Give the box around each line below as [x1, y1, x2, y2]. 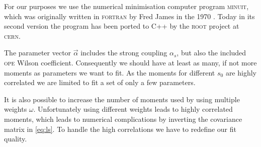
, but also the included [177, 47, 246, 58]
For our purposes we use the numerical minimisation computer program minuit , [4, 1, 249, 11]
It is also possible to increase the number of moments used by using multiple [4, 94, 240, 104]
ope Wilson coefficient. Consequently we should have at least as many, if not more [4, 57, 257, 67]
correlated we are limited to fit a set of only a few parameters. [4, 77, 196, 88]
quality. [4, 133, 27, 144]
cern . [4, 30, 21, 41]
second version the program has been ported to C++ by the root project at [4, 21, 239, 31]
